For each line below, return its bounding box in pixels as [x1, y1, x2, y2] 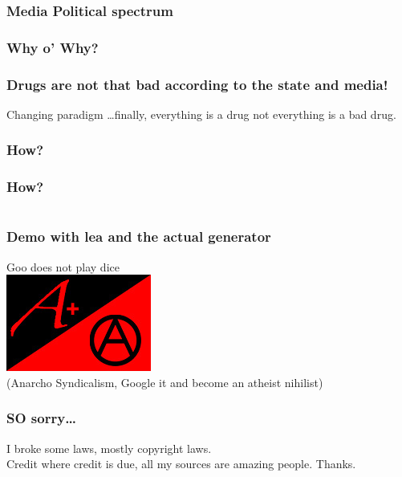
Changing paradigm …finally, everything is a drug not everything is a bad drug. [6, 105, 396, 122]
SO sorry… [6, 408, 76, 428]
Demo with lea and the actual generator [6, 226, 271, 247]
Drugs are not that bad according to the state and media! [6, 74, 388, 94]
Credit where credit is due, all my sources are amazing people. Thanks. [6, 455, 356, 472]
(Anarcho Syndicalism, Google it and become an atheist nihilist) [6, 373, 323, 390]
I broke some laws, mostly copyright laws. [6, 439, 212, 456]
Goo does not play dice [6, 258, 120, 275]
